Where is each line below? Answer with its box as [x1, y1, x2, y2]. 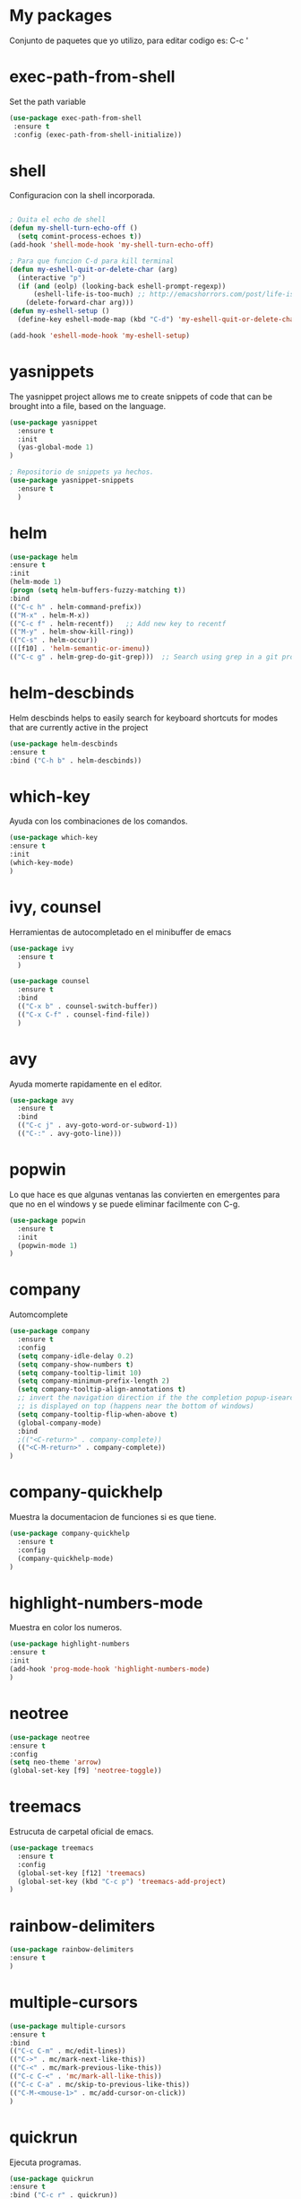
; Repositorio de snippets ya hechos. [9, 467, 154, 476]
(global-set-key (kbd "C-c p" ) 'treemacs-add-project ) [17, 1877, 227, 1886]
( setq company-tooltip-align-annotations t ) [17, 1385, 186, 1394]
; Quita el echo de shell [9, 215, 106, 224]
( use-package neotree [9, 1732, 90, 1741]
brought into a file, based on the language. [9, 400, 167, 411]
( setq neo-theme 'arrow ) [9, 1758, 102, 1767]
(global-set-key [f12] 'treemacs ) [17, 1868, 146, 1878]
